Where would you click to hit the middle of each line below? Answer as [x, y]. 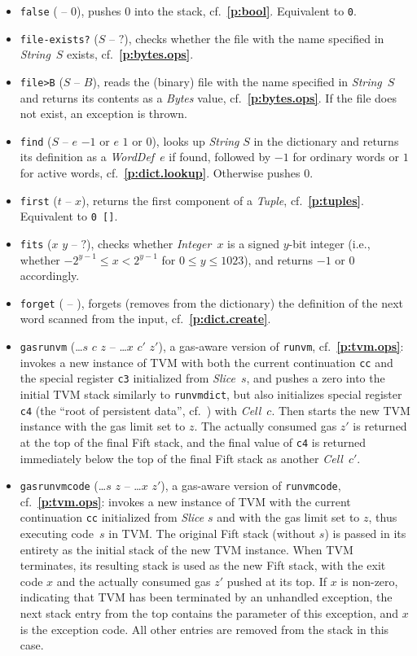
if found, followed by [220, 157]
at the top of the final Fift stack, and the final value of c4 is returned [193, 442]
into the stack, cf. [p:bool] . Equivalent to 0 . [245, 11]
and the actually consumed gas [134, 581]
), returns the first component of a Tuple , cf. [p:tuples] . [223, 200]
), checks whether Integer [149, 243]
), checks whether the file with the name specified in [254, 38]
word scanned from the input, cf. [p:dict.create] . [145, 319]
